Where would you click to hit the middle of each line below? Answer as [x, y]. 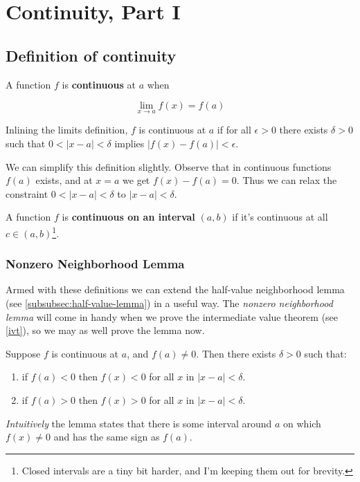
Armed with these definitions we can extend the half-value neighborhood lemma [175, 289]
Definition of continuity [91, 55]
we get [136, 180]
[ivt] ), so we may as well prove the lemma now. [105, 330]
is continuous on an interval [128, 217]
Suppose [23, 353]
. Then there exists [236, 353]
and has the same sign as [107, 437]
